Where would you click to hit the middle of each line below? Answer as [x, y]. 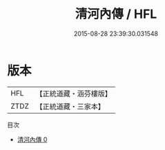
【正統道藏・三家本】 [70, 106]
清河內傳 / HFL [116, 14]
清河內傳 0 [32, 139]
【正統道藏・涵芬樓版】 [74, 94]
